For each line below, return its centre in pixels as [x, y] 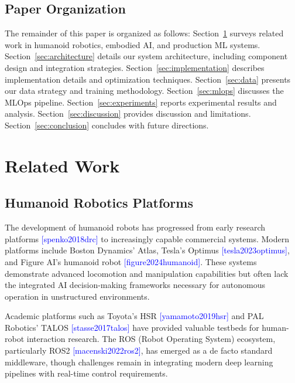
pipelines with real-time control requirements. [86, 373]
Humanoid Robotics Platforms [99, 203]
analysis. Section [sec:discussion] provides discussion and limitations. [128, 113]
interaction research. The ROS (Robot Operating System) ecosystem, [151, 339]
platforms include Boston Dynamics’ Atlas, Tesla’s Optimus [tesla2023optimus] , [147, 250]
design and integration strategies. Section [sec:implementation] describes [135, 67]
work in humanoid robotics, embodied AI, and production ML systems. [133, 44]
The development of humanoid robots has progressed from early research [135, 227]
